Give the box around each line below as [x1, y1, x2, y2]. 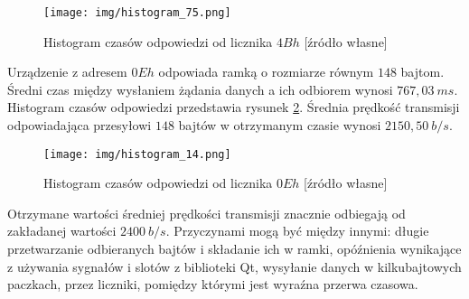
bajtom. [400, 62, 445, 81]
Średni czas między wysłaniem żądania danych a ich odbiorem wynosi [7, 79, 393, 98]
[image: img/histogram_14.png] [43, 147, 231, 161]
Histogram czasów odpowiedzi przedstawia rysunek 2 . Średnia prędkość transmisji [7, 98, 460, 117]
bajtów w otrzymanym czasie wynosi [178, 116, 381, 135]
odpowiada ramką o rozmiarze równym [158, 62, 374, 81]
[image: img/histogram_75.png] [43, 6, 231, 19]
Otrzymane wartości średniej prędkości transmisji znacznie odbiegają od [7, 203, 406, 222]
